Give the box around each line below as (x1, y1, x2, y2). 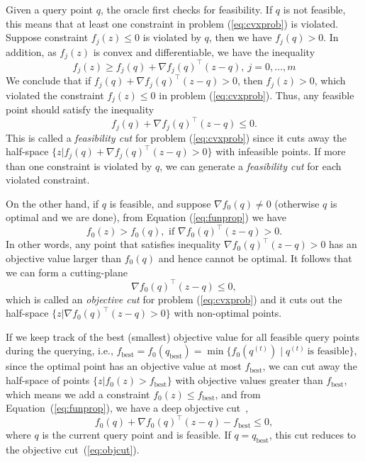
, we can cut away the (262, 359, 357, 373)
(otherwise (274, 196, 320, 210)
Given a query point (6, 2, 94, 16)
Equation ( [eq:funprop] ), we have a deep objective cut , (6, 400, 249, 415)
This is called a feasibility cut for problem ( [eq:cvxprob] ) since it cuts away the (6, 130, 347, 145)
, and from (215, 386, 261, 401)
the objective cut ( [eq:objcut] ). (6, 442, 140, 457)
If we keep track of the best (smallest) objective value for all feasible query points (6, 329, 360, 344)
